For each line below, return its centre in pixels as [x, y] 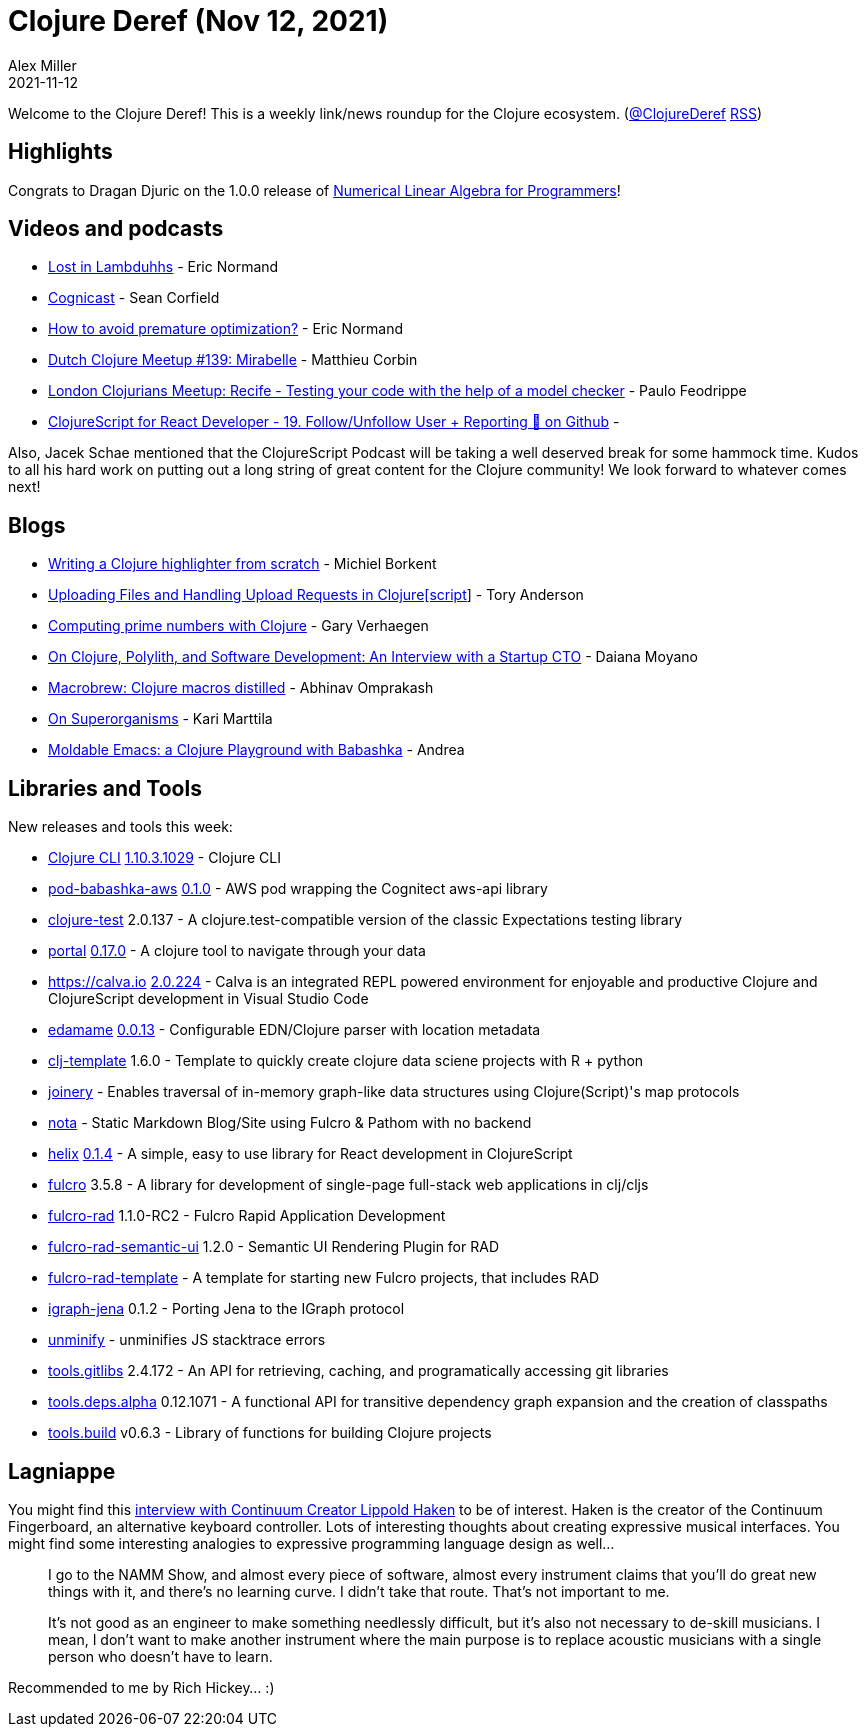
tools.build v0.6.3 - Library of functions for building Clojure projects [270, 1433]
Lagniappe [62, 1471]
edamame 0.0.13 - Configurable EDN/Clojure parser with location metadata [294, 1030]
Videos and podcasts [116, 229]
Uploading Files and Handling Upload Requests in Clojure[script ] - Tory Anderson [316, 595]
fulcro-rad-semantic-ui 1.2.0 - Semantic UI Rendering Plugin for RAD [273, 1247]
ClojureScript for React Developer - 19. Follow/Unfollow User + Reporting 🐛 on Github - [334, 422]
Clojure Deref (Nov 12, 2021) [198, 21]
